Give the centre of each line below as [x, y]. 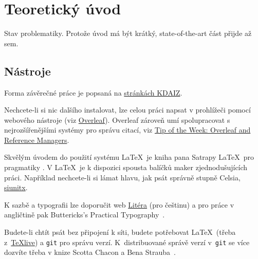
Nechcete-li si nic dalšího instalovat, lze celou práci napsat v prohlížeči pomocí [127, 110]
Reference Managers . [37, 140]
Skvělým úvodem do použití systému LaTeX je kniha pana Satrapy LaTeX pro [129, 157]
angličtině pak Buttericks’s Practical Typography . [85, 215]
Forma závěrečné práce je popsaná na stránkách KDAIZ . [93, 92]
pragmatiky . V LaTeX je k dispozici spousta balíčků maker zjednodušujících [126, 167]
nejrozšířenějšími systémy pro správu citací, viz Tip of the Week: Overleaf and [127, 130]
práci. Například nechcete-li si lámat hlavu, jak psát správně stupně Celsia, [122, 177]
